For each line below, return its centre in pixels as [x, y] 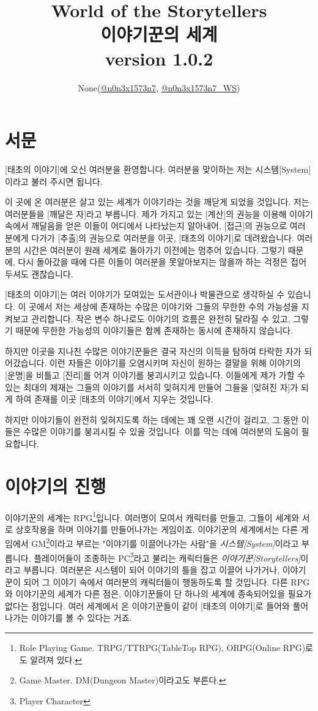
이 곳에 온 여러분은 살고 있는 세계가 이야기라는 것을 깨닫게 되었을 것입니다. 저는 [157, 202]
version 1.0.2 [159, 58]
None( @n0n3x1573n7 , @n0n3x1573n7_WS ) [159, 87]
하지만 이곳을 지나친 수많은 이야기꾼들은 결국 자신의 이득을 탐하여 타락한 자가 [153, 351]
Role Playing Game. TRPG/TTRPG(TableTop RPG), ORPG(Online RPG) [162, 647]
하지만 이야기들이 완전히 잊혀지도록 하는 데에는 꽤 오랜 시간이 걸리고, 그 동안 [152, 419]
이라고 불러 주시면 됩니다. [54, 181]
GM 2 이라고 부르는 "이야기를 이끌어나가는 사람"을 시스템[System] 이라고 [165, 543]
